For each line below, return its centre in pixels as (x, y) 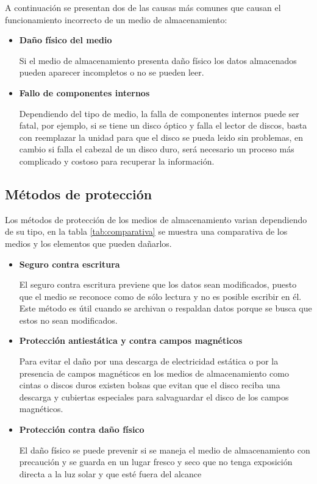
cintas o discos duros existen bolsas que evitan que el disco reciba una (150, 385)
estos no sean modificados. (68, 320)
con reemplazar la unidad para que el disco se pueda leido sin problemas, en (161, 137)
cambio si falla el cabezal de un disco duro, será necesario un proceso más (157, 149)
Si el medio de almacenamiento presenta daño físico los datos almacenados (158, 60)
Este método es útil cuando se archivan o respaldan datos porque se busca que (166, 308)
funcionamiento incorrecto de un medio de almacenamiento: (116, 19)
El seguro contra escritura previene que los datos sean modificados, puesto (158, 284)
